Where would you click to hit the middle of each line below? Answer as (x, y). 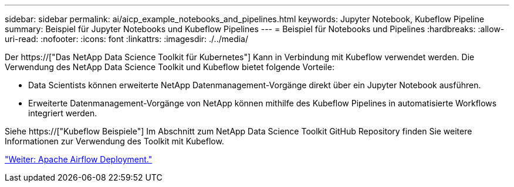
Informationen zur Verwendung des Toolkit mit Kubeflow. (114, 141)
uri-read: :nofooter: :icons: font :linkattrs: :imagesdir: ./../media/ (127, 39)
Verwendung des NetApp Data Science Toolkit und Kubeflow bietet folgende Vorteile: (170, 67)
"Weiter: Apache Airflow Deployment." (79, 159)
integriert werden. (63, 113)
